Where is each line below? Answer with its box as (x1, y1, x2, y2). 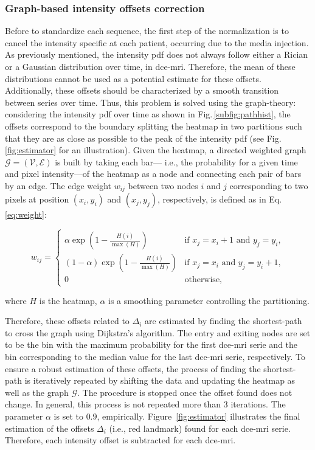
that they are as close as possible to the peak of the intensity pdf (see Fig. (5, 131, 282, 144)
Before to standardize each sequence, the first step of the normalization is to (5, 24, 289, 37)
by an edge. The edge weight (5, 179, 111, 192)
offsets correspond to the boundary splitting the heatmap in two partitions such (5, 119, 302, 132)
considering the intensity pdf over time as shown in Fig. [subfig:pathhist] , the (5, 108, 291, 120)
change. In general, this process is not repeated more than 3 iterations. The (5, 398, 286, 410)
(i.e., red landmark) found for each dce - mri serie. (109, 421, 291, 434)
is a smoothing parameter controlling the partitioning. (108, 294, 310, 306)
